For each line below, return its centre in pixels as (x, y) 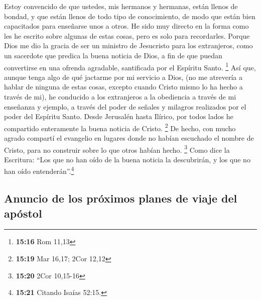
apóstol (23, 213)
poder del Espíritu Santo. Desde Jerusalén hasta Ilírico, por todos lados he (119, 116)
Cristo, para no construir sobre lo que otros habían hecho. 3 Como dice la (117, 149)
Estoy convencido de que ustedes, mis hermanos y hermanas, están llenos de (121, 6)
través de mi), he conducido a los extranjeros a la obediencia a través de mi (120, 96)
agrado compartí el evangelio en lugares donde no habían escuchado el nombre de (129, 138)
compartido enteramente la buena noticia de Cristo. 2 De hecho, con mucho (120, 127)
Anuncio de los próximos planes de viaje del (121, 198)
